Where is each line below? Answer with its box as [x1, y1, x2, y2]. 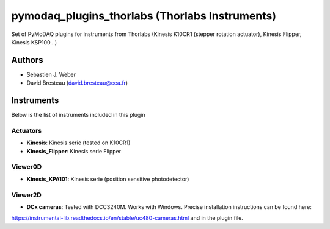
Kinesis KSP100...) [11, 38, 57, 46]
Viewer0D [11, 163, 42, 171]
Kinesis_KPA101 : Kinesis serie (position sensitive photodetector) [26, 175, 189, 183]
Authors [11, 55, 43, 65]
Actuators [11, 126, 42, 135]
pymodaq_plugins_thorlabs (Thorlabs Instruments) [11, 9, 277, 23]
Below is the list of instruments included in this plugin [11, 111, 146, 119]
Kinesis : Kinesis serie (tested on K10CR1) [26, 139, 131, 146]
